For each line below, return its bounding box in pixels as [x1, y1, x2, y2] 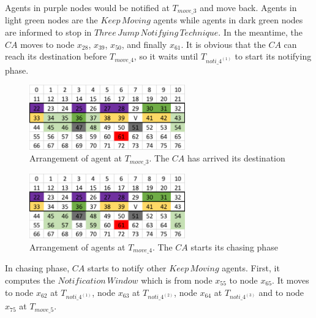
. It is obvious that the [181, 37, 266, 50]
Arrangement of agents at [29, 240, 126, 253]
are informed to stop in [5, 26, 92, 39]
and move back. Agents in [200, 1, 297, 14]
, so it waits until [134, 50, 198, 63]
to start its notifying [235, 50, 312, 63]
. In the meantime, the [218, 26, 303, 39]
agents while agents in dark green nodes [153, 14, 303, 26]
